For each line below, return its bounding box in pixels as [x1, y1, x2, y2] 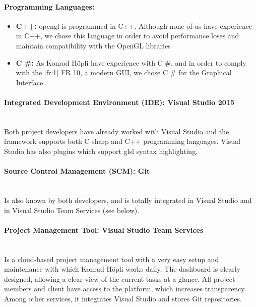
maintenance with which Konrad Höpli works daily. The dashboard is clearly [4, 264, 241, 274]
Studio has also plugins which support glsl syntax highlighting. [4, 145, 198, 156]
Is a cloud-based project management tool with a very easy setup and [4, 253, 219, 264]
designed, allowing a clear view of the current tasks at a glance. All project [4, 273, 235, 284]
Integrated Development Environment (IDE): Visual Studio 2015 [4, 96, 234, 107]
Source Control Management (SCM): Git [4, 166, 150, 176]
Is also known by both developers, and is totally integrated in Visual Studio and [4, 194, 252, 205]
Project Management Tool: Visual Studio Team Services [4, 224, 204, 235]
